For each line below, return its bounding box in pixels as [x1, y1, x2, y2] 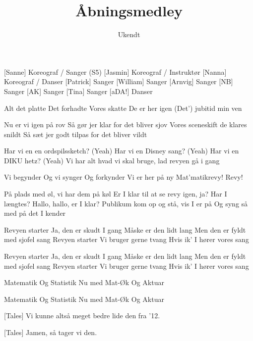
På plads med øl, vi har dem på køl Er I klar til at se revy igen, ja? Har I [4, 189, 227, 199]
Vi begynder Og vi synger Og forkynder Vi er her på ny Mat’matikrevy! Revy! [4, 172, 243, 182]
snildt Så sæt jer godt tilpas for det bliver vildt [4, 129, 147, 139]
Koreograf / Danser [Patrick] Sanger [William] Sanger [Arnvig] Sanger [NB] [4, 76, 233, 87]
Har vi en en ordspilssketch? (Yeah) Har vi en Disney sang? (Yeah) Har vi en [4, 146, 239, 156]
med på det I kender [4, 208, 66, 218]
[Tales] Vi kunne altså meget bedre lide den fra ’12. [4, 310, 160, 321]
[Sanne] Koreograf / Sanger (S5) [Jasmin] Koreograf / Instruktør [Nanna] [4, 66, 227, 77]
